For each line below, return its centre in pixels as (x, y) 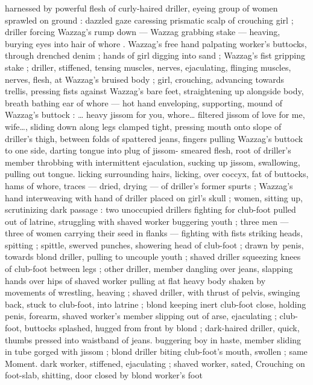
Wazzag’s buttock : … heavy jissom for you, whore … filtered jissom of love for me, (155, 115)
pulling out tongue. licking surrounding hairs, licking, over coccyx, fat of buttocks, (157, 174)
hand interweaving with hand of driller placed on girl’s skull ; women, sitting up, (154, 197)
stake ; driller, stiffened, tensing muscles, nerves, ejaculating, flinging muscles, (148, 67)
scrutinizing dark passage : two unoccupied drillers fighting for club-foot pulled (150, 209)
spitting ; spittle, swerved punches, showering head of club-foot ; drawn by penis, (154, 244)
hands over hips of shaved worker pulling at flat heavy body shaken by (135, 280)
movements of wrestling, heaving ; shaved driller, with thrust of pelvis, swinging (153, 292)
